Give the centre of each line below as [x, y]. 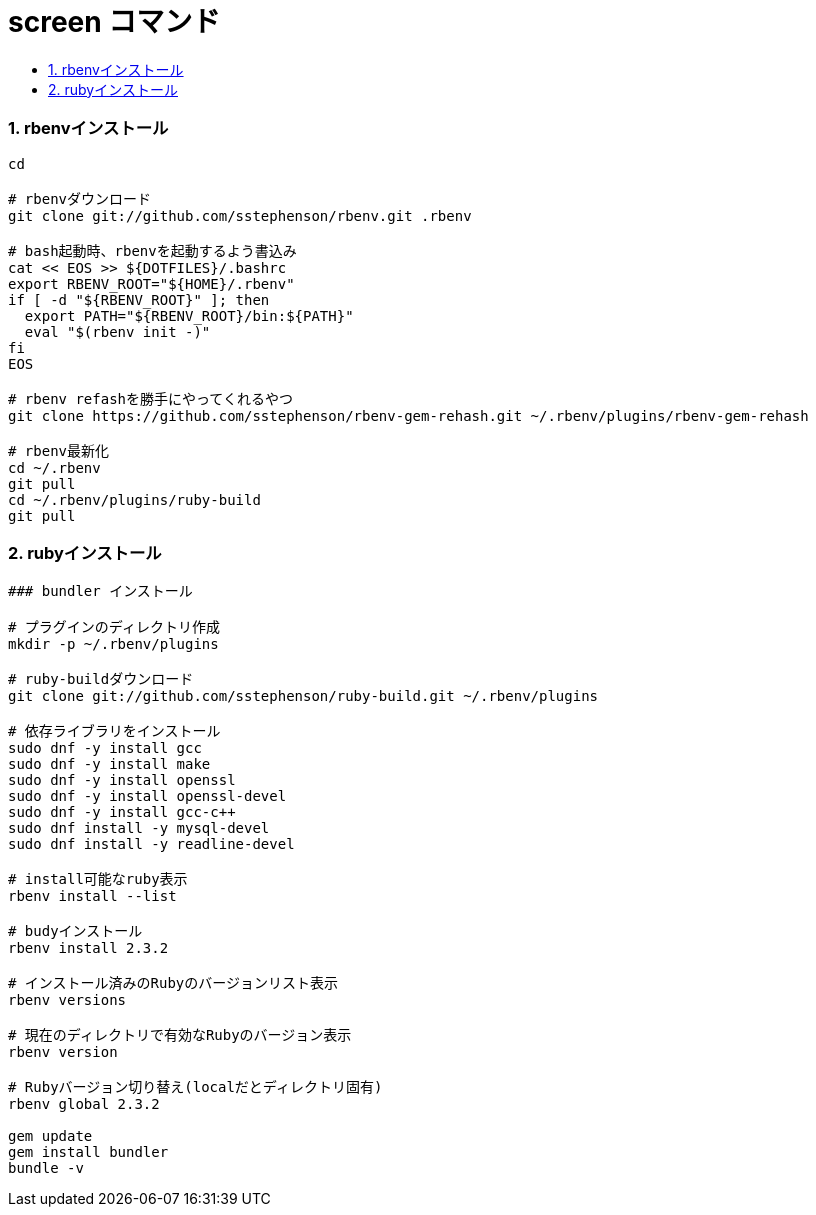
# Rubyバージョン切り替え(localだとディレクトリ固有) [195, 1087]
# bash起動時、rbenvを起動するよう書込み [152, 250]
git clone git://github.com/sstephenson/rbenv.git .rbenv [240, 215]
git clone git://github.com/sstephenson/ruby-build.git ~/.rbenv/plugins [303, 696]
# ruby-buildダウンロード [101, 679]
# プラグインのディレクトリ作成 [114, 627]
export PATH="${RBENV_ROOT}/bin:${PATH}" [189, 315]
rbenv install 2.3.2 [88, 948]
